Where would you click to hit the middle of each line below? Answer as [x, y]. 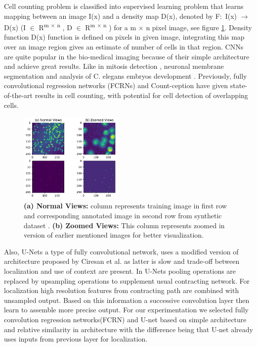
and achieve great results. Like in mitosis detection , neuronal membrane [114, 66]
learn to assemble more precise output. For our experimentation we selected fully [126, 310]
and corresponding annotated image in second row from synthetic [123, 215]
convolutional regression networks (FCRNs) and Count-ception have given [116, 85]
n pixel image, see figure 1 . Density [199, 27]
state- [239, 85]
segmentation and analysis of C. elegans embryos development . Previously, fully [126, 75]
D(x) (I [15, 27]
